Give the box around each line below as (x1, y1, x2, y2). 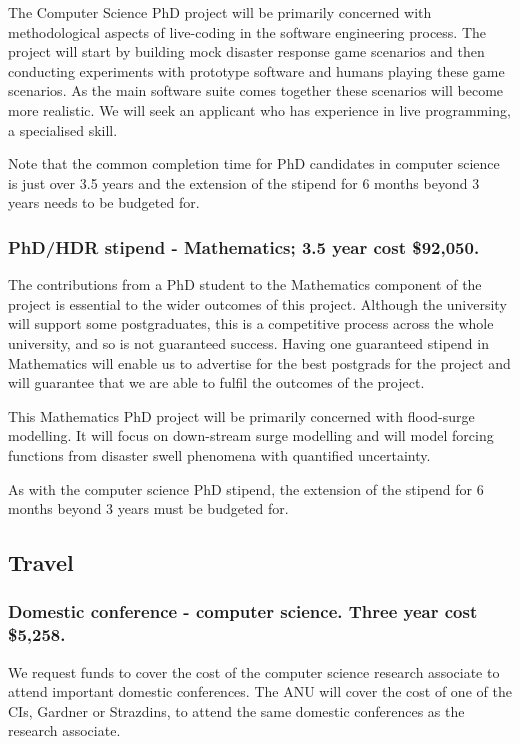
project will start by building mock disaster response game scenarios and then (8, 41, 485, 62)
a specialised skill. (8, 119, 118, 140)
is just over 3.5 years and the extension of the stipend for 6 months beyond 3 (8, 172, 480, 193)
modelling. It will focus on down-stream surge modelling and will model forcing (8, 425, 494, 446)
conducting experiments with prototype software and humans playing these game (8, 60, 505, 81)
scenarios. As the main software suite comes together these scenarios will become (8, 80, 504, 101)
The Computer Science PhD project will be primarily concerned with (8, 2, 432, 22)
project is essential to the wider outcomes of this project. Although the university (8, 293, 507, 314)
